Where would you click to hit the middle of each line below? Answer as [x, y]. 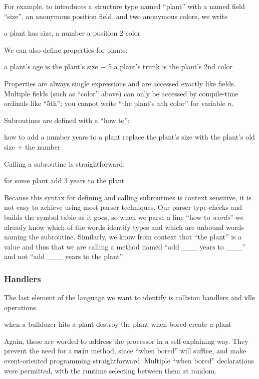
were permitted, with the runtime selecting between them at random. [110, 370]
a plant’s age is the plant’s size [51, 67]
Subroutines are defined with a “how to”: [67, 120]
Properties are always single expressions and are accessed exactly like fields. [120, 83]
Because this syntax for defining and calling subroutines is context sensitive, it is [128, 197]
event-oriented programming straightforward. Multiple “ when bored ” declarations [129, 361]
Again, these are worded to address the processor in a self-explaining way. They [126, 341]
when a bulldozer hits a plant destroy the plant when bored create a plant [118, 324]
